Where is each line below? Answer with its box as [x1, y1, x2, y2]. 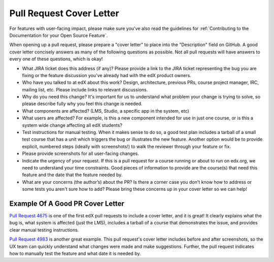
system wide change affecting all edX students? [22, 122, 123, 128]
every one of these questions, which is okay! [9, 56, 103, 62]
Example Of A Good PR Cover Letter [9, 199, 124, 208]
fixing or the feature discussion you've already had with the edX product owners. [22, 72, 191, 78]
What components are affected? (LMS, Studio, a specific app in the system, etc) [22, 108, 190, 114]
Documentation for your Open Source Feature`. [9, 32, 108, 38]
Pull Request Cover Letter [9, 8, 119, 19]
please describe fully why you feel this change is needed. [22, 101, 143, 107]
